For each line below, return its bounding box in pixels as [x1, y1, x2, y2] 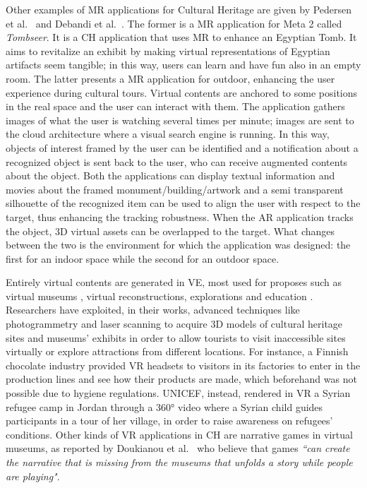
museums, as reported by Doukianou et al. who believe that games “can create [6, 441, 350, 456]
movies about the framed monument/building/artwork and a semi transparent [6, 181, 344, 196]
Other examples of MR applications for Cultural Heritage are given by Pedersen [6, 2, 352, 16]
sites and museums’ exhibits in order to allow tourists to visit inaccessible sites [6, 330, 346, 345]
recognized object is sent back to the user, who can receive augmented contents [6, 154, 348, 169]
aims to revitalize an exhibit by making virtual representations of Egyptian [6, 43, 330, 58]
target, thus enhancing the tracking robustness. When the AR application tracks [6, 209, 354, 224]
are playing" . [6, 468, 60, 483]
